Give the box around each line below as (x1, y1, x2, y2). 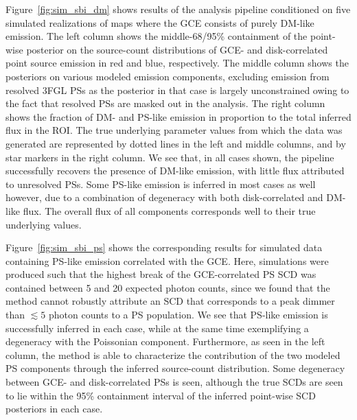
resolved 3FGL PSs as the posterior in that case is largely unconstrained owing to (5, 82, 349, 97)
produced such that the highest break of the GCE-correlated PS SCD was (5, 267, 316, 281)
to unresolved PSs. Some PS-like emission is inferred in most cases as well (5, 176, 316, 191)
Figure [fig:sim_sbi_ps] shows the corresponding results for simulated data (5, 240, 323, 255)
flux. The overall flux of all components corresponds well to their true (23, 203, 316, 218)
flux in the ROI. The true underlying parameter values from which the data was (5, 123, 343, 137)
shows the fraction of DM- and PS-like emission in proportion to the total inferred (5, 109, 352, 124)
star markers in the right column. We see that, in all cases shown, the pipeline (5, 150, 334, 164)
